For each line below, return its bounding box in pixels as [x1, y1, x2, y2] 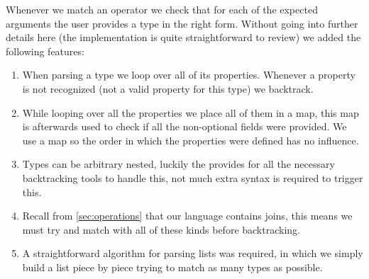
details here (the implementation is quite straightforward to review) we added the [6, 30, 361, 45]
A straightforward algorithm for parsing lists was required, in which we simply [22, 246, 363, 261]
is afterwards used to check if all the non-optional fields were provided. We [22, 119, 347, 134]
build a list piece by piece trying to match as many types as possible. [22, 259, 323, 274]
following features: [6, 43, 84, 58]
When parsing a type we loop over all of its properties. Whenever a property [22, 67, 356, 82]
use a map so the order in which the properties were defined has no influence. [22, 132, 359, 147]
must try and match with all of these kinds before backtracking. [22, 222, 300, 237]
